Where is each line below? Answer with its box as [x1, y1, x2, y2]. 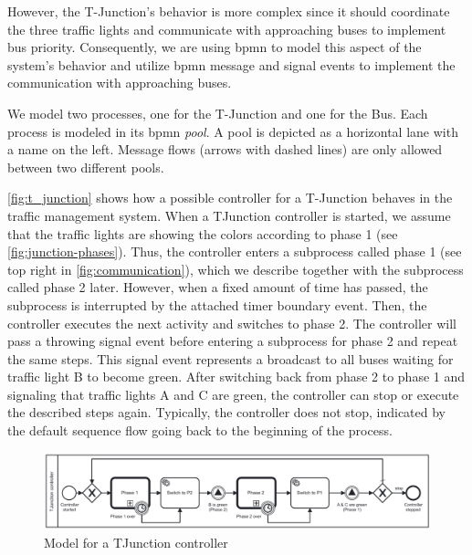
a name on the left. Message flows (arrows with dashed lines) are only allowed [7, 140, 443, 159]
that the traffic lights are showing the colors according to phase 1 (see [7, 224, 398, 243]
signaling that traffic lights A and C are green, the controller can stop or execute [7, 384, 459, 403]
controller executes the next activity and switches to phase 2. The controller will [7, 313, 456, 332]
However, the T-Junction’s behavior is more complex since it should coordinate [7, 2, 450, 20]
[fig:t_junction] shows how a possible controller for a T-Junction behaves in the [7, 188, 453, 207]
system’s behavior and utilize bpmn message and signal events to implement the [7, 55, 456, 74]
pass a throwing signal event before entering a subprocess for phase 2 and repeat [7, 331, 458, 351]
